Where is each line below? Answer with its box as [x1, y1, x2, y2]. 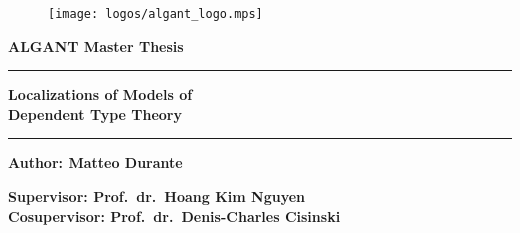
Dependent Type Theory [8, 103, 182, 124]
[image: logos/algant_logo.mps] [48, 7, 263, 21]
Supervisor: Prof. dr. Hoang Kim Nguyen [8, 186, 306, 207]
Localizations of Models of [8, 84, 193, 105]
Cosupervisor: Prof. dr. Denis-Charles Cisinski [8, 205, 341, 226]
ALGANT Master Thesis [8, 35, 184, 56]
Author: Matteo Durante [8, 152, 183, 173]
